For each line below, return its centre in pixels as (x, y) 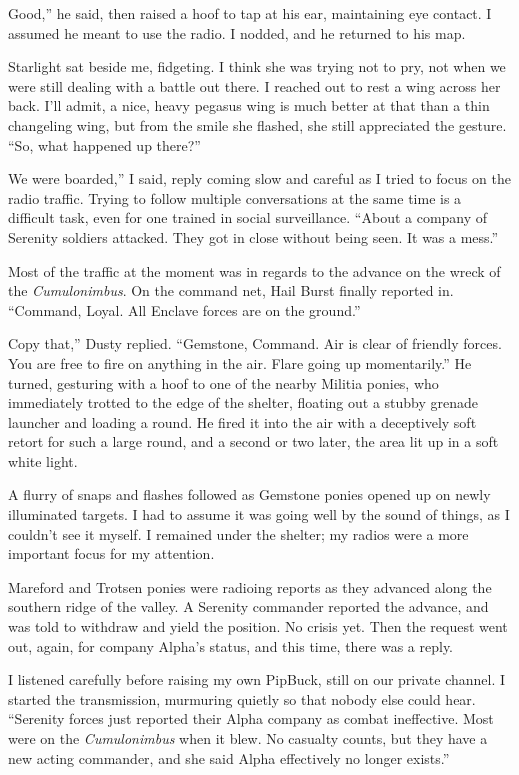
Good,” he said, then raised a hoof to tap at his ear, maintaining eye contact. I (250, 13)
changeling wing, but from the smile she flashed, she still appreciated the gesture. (257, 124)
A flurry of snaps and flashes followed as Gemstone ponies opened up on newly (249, 494)
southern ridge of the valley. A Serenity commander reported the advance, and (248, 606)
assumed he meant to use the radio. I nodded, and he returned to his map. (237, 32)
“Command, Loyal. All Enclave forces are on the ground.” (184, 309)
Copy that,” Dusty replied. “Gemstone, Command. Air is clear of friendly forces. (255, 343)
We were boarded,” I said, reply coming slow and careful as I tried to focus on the (259, 178)
